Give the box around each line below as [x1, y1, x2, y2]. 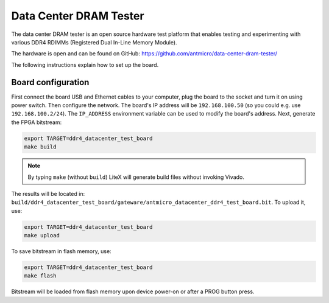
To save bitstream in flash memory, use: [11, 248, 112, 255]
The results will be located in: [11, 190, 85, 197]
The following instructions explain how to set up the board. [11, 61, 159, 68]
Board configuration [11, 77, 90, 88]
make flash [24, 273, 57, 279]
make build [24, 144, 57, 150]
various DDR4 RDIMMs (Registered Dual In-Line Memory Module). [11, 38, 177, 46]
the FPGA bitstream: [11, 119, 62, 126]
